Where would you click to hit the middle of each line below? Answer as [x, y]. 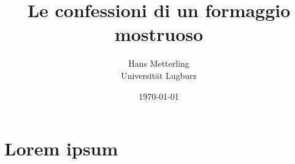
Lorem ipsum [61, 148]
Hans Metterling [159, 63]
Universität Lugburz [159, 75]
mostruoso [159, 34]
